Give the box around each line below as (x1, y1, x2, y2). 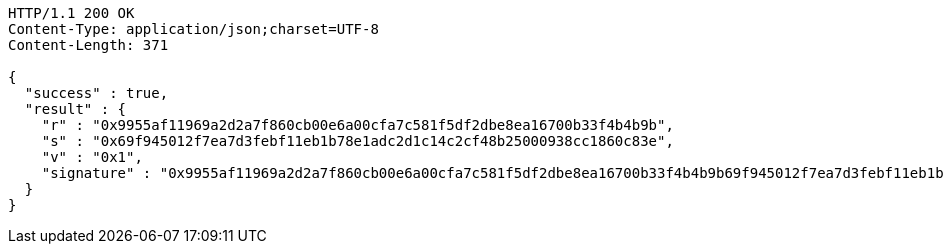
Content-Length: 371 (8, 37, 169, 53)
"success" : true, (24, 85, 169, 101)
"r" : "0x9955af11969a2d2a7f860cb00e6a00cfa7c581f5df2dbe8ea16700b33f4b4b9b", (41, 117, 674, 133)
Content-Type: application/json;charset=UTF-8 (8, 21, 379, 37)
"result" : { (24, 101, 127, 117)
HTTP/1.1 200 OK (8, 5, 135, 21)
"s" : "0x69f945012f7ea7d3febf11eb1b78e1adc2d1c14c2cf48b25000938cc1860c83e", (41, 133, 674, 149)
